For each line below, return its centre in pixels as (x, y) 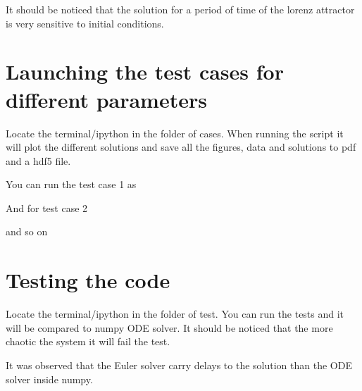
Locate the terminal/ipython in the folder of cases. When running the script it (175, 133)
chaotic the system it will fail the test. (88, 341)
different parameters (106, 99)
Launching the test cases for (145, 72)
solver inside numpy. (49, 379)
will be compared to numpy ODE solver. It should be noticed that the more (169, 327)
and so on (27, 231)
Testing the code (88, 280)
